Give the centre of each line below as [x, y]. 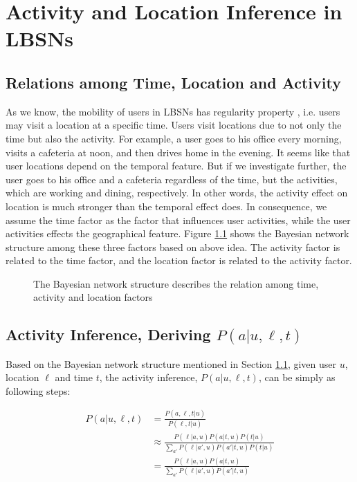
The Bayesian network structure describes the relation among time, [176, 283]
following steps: [38, 390]
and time [74, 377]
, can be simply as [297, 377]
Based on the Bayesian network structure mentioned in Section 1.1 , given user [171, 363]
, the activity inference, [148, 377]
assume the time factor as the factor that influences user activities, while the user [178, 220]
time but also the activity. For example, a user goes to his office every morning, [174, 138]
